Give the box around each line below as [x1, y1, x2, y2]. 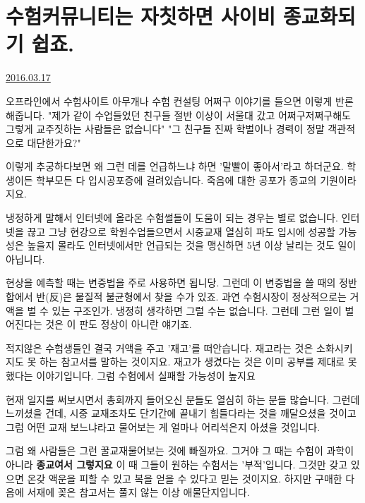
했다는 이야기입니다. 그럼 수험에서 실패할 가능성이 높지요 [6, 368, 256, 382]
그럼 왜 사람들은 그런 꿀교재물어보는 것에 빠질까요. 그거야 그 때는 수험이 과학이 [6, 443, 354, 458]
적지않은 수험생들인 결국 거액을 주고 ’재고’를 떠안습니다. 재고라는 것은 [6, 340, 313, 355]
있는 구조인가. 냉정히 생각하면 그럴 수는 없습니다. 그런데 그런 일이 [52, 303, 342, 317]
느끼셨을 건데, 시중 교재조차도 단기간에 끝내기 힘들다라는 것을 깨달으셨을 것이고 [6, 406, 357, 420]
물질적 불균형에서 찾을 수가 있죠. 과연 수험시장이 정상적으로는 [75, 289, 347, 304]
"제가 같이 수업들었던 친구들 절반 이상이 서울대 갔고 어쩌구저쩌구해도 [48, 107, 352, 122]
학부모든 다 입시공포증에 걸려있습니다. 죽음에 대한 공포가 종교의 [36, 172, 317, 187]
